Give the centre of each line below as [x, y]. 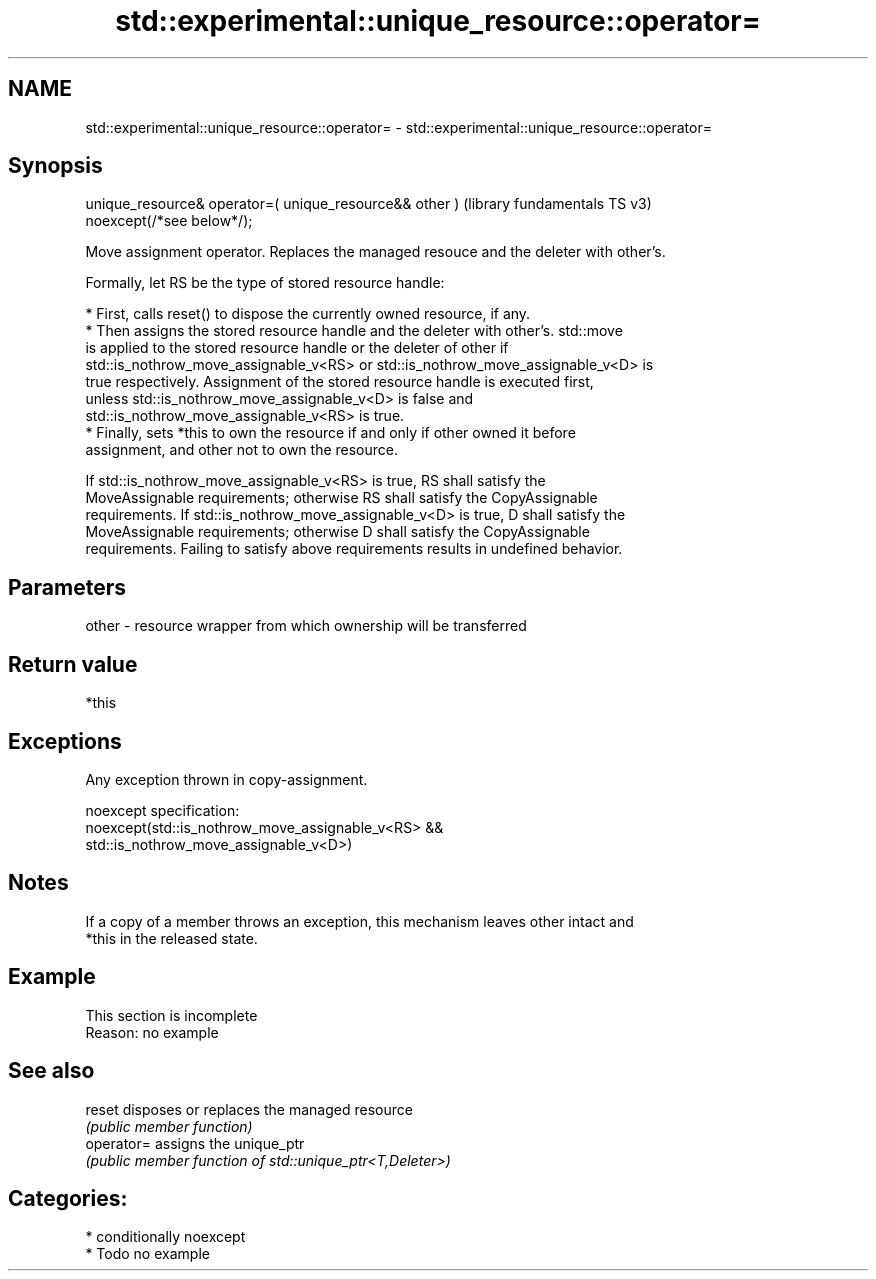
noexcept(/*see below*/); [169, 221]
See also [51, 1071]
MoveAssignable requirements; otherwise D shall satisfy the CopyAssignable [337, 532]
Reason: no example [152, 1032]
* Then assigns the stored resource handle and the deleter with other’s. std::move [354, 331]
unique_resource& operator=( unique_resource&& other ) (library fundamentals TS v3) [368, 204]
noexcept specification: [162, 810]
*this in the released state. [171, 938]
